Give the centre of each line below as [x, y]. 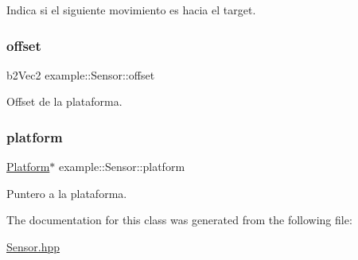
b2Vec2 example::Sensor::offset [81, 74]
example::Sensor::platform [122, 167]
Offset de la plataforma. [64, 101]
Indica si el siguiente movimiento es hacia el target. [131, 10]
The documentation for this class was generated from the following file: [179, 220]
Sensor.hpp [33, 246]
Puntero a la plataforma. [67, 193]
